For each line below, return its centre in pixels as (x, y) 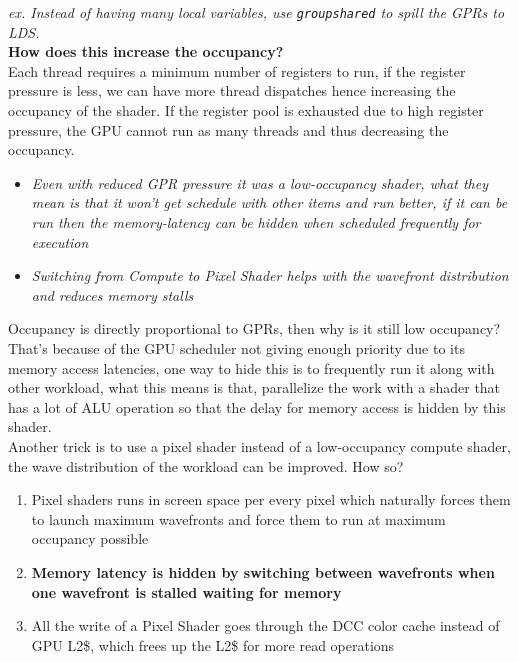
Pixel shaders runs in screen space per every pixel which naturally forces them (271, 499)
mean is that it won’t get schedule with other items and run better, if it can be (269, 202)
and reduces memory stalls (112, 294)
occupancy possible (90, 538)
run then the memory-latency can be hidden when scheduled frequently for (256, 222)
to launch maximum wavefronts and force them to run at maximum (238, 518)
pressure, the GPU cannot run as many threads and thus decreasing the (228, 129)
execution (60, 241)
